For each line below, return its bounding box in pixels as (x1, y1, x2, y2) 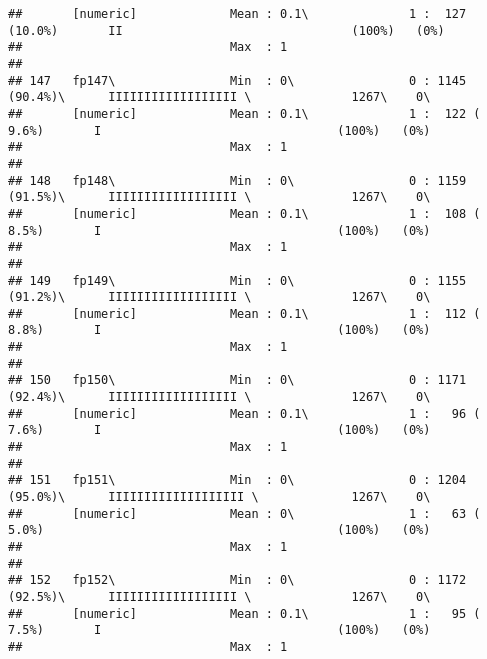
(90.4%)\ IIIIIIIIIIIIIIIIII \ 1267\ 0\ (8, 90, 431, 105)
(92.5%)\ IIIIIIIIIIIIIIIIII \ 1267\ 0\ (8, 589, 431, 604)
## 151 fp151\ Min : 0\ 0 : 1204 (8, 473, 467, 488)
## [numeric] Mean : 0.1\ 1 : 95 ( (8, 606, 481, 621)
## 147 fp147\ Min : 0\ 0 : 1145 (8, 73, 467, 88)
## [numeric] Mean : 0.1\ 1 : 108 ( (8, 206, 481, 221)
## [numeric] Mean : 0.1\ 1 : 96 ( (8, 406, 481, 421)
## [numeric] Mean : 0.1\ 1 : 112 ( (8, 306, 481, 321)
